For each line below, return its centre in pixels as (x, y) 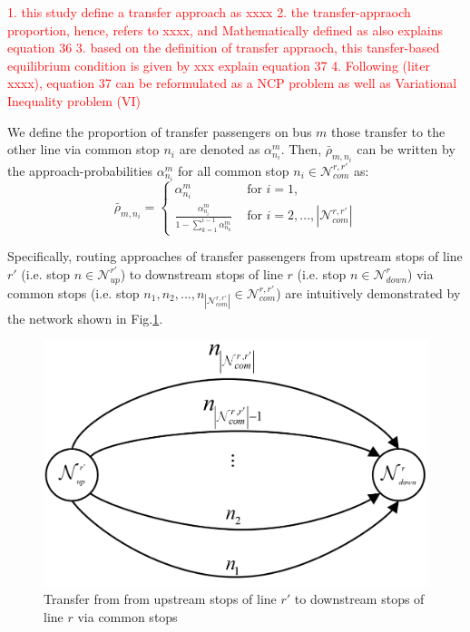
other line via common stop (83, 149)
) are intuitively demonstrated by (368, 292)
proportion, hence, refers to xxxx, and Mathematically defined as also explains (225, 29)
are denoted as (220, 149)
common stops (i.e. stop (73, 292)
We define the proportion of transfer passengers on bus (160, 131)
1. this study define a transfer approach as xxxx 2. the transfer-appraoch (209, 12)
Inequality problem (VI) (74, 100)
